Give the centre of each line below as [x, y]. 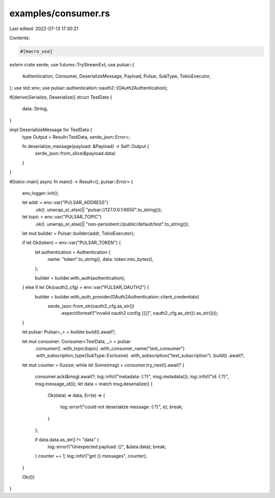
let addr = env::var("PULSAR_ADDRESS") [65, 203]
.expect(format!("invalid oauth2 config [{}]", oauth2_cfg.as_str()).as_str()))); [139, 313]
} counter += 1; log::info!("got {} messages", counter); [91, 456]
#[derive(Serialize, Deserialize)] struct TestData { [61, 97]
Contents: [20, 38]
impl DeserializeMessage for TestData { [51, 130]
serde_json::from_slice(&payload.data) [75, 154]
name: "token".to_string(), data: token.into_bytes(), [101, 259]
